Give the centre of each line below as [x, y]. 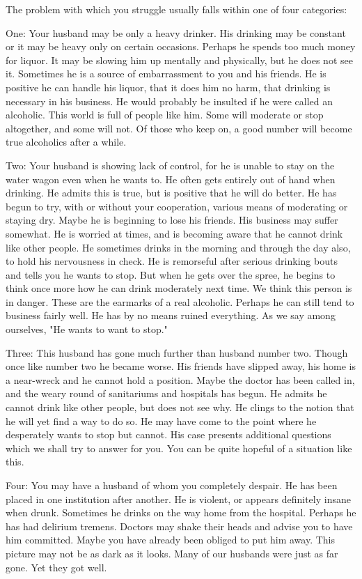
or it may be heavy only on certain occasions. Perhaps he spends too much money [181, 46]
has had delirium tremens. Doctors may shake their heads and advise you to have [179, 526]
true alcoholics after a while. [66, 142]
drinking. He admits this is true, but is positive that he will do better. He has [171, 193]
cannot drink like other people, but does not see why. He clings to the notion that [180, 407]
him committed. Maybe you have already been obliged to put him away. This [171, 540]
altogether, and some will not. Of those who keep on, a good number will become [179, 128]
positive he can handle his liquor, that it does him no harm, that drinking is [168, 87]
